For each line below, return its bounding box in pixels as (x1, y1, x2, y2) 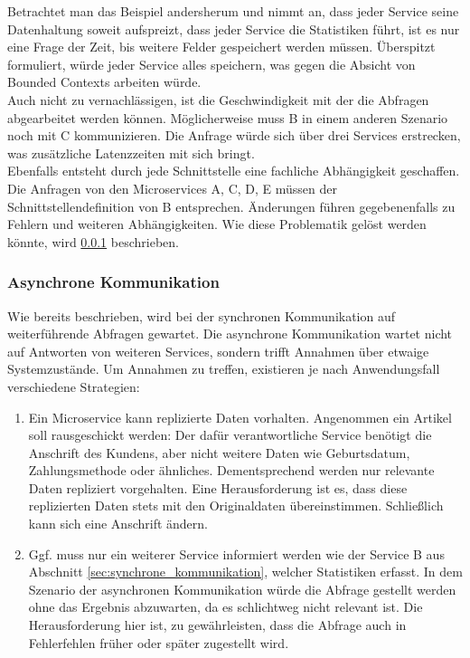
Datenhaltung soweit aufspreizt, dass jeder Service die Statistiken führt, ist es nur (7, 19, 460, 38)
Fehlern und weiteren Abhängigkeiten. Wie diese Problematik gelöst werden (7, 215, 427, 234)
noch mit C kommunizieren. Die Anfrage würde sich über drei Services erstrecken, (7, 126, 461, 145)
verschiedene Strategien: (7, 377, 140, 396)
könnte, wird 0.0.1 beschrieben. (7, 232, 179, 251)
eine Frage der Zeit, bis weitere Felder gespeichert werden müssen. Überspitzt (7, 37, 436, 56)
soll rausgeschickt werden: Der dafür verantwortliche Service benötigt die (28, 425, 432, 444)
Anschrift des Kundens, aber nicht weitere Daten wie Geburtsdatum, (28, 443, 410, 462)
